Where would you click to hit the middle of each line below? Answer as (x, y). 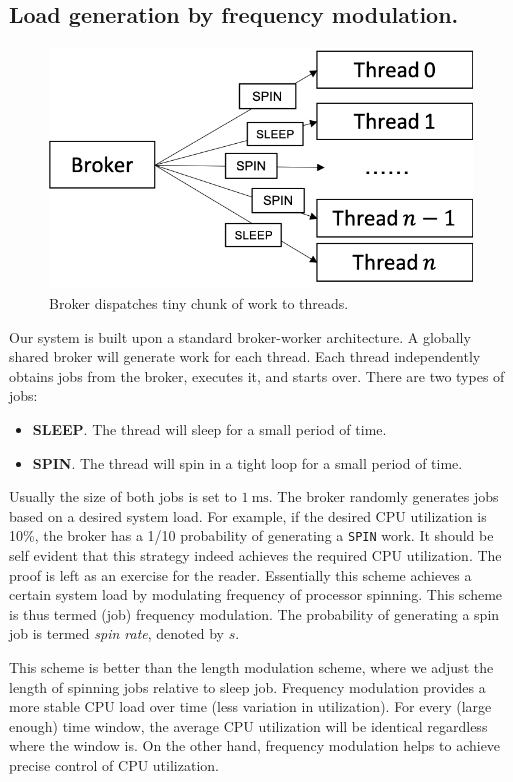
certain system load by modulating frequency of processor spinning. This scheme (256, 594)
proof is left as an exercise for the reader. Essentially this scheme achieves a (240, 574)
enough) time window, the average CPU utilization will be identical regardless (248, 725)
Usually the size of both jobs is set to (123, 496)
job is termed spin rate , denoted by (117, 633)
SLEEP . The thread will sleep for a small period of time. (209, 429)
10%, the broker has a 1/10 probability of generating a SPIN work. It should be (251, 535)
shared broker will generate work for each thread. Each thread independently (245, 356)
